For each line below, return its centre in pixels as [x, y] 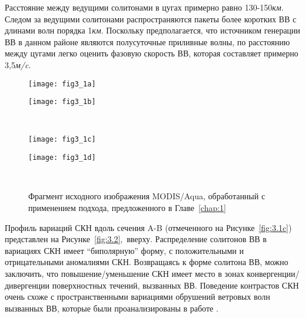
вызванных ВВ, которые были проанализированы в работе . [112, 308]
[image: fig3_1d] [62, 158]
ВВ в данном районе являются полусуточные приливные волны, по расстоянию [147, 41]
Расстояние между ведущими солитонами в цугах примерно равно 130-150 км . [144, 7]
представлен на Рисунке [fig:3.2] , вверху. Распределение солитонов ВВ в [136, 239]
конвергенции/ [273, 273]
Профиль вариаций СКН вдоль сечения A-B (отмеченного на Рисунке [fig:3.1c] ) [148, 227]
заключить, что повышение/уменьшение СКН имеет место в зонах [125, 273]
